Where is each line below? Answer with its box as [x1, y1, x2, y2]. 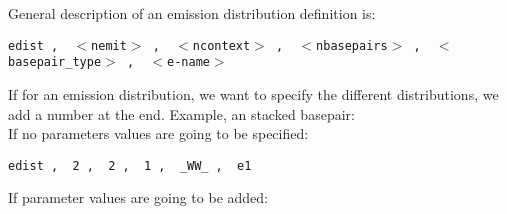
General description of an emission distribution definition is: [8, 3, 376, 23]
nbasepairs [316, 38, 388, 53]
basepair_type [8, 55, 102, 70]
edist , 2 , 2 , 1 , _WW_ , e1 [8, 158, 252, 173]
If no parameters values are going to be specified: [8, 123, 309, 144]
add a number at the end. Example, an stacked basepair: [8, 103, 355, 124]
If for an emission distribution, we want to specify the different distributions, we [8, 83, 499, 104]
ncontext [192, 38, 251, 53]
